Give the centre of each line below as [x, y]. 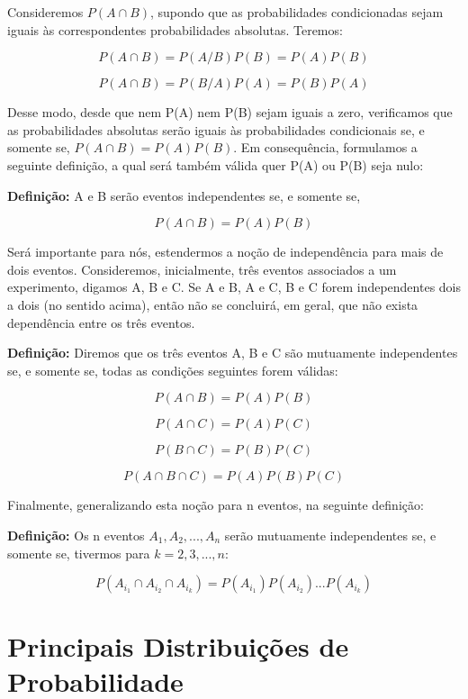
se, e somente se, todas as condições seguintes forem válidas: [173, 370]
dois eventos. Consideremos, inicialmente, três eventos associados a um [202, 269]
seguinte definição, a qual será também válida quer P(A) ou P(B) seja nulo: [216, 164]
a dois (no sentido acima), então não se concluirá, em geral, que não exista [213, 304]
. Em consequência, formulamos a [325, 147]
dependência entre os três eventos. [101, 322]
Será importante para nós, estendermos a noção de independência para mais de [225, 252]
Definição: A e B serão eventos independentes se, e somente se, [184, 195]
